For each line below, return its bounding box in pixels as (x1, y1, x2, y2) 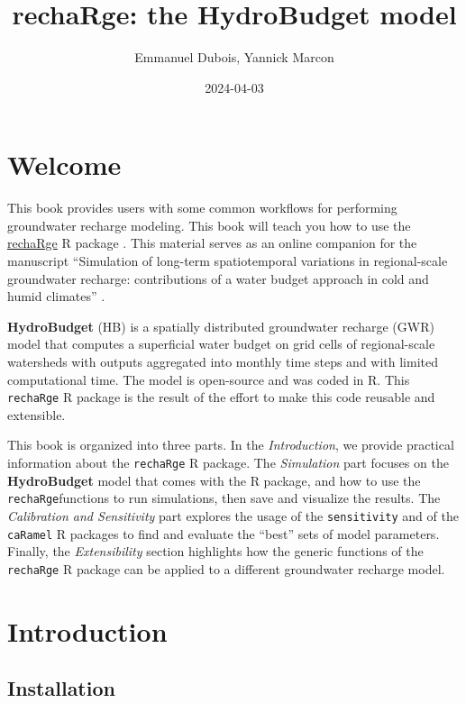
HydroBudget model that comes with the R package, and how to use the (7, 470, 421, 489)
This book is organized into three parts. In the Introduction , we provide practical (7, 435, 454, 454)
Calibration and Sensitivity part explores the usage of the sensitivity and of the (7, 506, 459, 525)
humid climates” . (7, 287, 105, 306)
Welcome (7, 146, 122, 183)
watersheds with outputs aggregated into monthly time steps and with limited (7, 352, 439, 370)
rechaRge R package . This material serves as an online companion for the (7, 233, 417, 252)
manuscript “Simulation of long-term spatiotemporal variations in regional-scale (7, 251, 448, 270)
